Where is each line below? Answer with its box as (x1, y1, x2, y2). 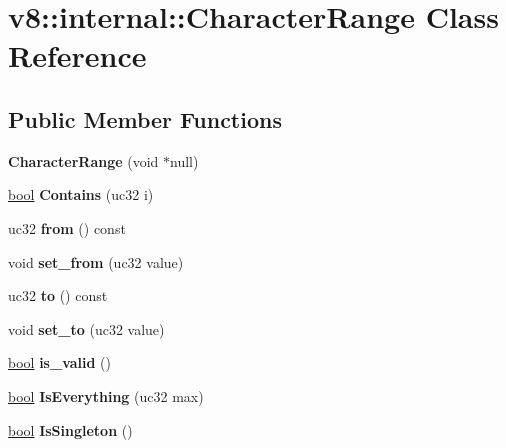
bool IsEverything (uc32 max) (8, 385, 204, 406)
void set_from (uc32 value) (8, 251, 184, 272)
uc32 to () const (8, 285, 108, 306)
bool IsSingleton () (8, 419, 133, 440)
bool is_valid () (8, 352, 111, 373)
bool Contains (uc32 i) (8, 184, 154, 205)
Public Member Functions (8, 103, 282, 134)
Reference (8, 35, 147, 76)
